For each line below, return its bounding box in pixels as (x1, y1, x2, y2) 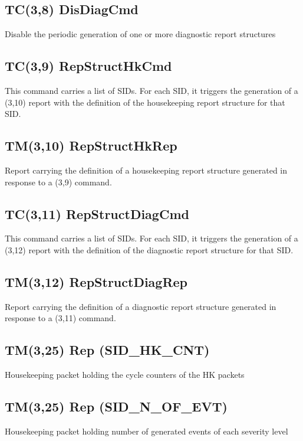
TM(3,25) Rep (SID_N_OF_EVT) (5, 397, 228, 416)
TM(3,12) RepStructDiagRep (5, 272, 188, 290)
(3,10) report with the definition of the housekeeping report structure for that (5, 96, 285, 108)
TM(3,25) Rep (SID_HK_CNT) (5, 341, 210, 359)
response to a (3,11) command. (5, 312, 116, 324)
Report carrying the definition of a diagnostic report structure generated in (5, 300, 276, 312)
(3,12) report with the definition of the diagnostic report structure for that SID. (5, 243, 294, 256)
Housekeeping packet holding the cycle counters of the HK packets (5, 368, 245, 381)
